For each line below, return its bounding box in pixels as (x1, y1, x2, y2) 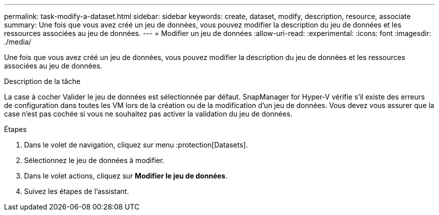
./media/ (4, 37, 32, 46)
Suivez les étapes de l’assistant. (24, 187, 129, 195)
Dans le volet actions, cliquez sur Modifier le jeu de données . (24, 171, 228, 180)
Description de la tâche (4, 77, 81, 85)
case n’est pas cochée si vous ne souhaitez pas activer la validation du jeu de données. (4, 109, 293, 118)
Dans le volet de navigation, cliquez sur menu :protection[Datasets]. (24, 140, 248, 149)
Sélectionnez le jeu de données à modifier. (24, 156, 164, 164)
